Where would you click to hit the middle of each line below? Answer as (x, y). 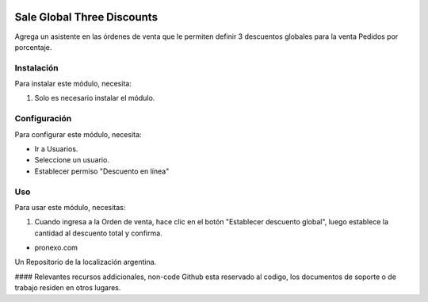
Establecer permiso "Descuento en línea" (102, 171)
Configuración (43, 119)
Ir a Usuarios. (56, 149)
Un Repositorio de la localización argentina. (86, 262)
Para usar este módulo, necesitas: (70, 207)
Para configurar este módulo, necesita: (78, 134)
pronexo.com (56, 248)
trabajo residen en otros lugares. (68, 288)
